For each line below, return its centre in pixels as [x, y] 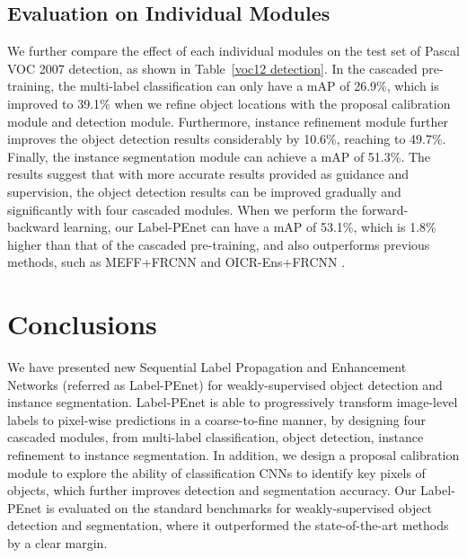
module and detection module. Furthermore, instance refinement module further [228, 121]
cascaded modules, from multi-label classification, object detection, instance [216, 437]
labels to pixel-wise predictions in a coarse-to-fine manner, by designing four [217, 419]
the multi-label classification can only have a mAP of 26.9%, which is [248, 86]
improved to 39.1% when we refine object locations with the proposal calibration [229, 103]
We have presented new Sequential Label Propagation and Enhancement [207, 367]
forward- [385, 209]
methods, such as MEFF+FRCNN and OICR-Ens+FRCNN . [176, 262]
